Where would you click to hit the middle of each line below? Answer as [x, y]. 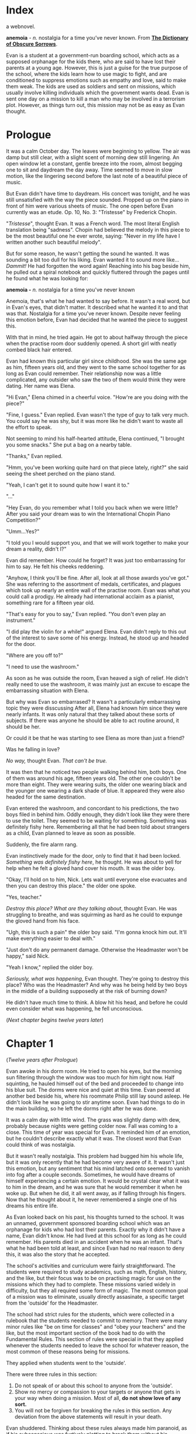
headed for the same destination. [46, 797]
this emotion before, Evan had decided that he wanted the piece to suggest [97, 319]
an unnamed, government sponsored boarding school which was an [88, 1223]
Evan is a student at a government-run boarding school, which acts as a [93, 55]
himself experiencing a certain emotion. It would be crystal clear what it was [98, 1181]
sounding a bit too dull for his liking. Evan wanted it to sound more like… [93, 259]
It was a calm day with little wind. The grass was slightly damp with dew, [93, 1120]
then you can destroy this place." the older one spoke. [71, 885]
